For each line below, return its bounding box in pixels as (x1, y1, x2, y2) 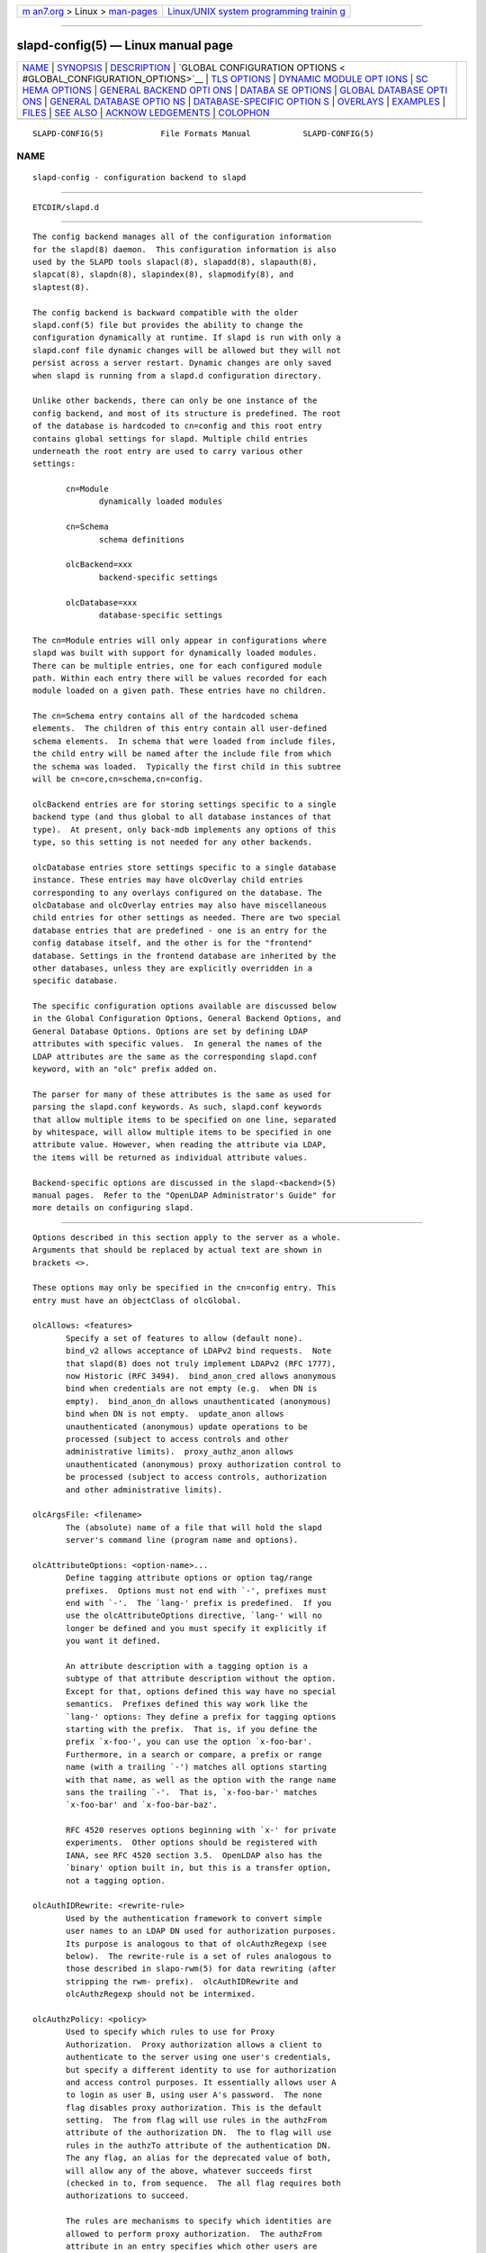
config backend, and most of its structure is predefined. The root (32, 408, 341, 418)
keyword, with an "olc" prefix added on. (32, 1064, 218, 1074)
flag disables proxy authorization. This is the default (66, 2102, 323, 2112)
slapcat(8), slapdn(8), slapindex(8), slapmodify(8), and (32, 269, 294, 279)
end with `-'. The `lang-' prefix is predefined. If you (66, 1598, 332, 1609)
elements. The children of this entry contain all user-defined (32, 724, 328, 734)
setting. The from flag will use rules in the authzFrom (66, 2115, 328, 2126)
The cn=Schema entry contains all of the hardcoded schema (32, 711, 299, 721)
